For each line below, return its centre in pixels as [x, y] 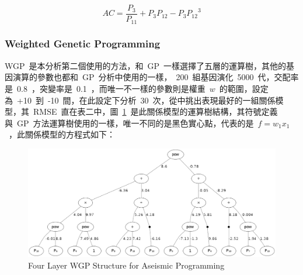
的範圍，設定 [244, 88]
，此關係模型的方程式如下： [62, 134]
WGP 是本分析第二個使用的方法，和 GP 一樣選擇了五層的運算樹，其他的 [146, 65]
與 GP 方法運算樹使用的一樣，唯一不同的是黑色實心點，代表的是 [129, 123]
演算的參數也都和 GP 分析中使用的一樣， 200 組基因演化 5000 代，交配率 [156, 77]
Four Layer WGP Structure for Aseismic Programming [126, 265]
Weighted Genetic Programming [83, 44]
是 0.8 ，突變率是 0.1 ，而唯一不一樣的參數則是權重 [105, 88]
